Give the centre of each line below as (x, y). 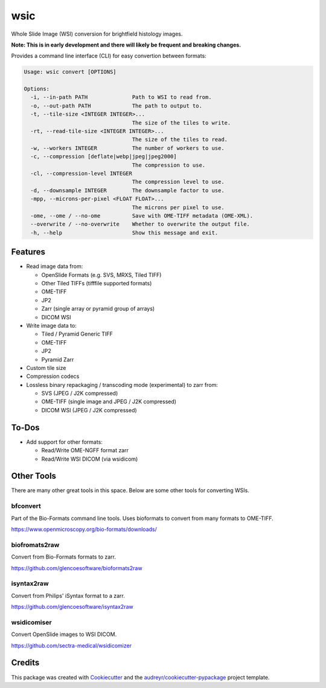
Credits (25, 663)
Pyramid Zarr (58, 359)
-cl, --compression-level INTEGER (81, 173)
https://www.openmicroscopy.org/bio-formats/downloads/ (84, 529)
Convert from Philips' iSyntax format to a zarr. (68, 596)
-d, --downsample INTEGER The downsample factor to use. (127, 190)
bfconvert (26, 506)
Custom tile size (46, 368)
